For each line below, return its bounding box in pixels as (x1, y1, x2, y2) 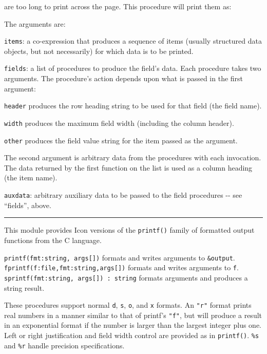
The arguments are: (4, 18, 66, 29)
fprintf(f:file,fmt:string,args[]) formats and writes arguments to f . (4, 262, 239, 273)
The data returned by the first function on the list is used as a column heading (4, 162, 253, 173)
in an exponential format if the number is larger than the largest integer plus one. (4, 320, 261, 330)
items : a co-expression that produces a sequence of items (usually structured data (4, 35, 262, 46)
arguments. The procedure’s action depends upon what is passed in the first (4, 73, 243, 84)
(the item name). (4, 172, 58, 183)
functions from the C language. (4, 234, 102, 245)
